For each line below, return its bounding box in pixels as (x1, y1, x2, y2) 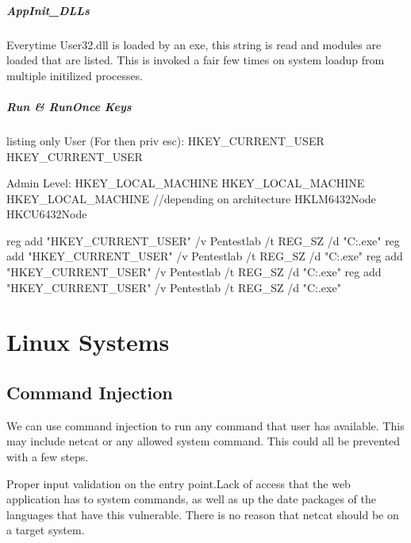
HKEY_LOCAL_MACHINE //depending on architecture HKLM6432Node (6, 190, 376, 206)
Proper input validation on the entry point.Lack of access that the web (6, 475, 351, 491)
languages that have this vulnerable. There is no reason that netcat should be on (6, 506, 399, 522)
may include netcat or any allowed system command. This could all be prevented (6, 433, 401, 449)
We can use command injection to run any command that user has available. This (6, 417, 405, 433)
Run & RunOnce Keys (6, 98, 132, 114)
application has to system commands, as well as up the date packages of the (6, 491, 376, 507)
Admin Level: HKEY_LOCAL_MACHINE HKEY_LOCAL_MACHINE (6, 175, 365, 191)
